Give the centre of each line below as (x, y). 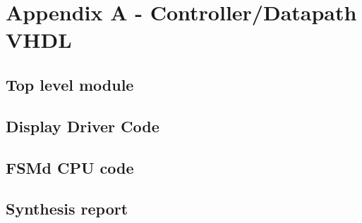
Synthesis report (67, 209)
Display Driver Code (83, 126)
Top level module (70, 84)
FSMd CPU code (70, 167)
